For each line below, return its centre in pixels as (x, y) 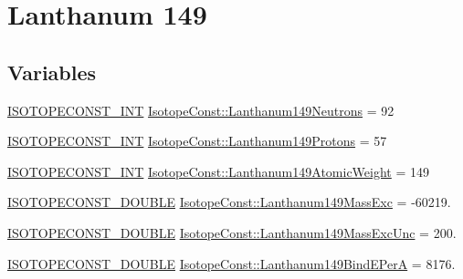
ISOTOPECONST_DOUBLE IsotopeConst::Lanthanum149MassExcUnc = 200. (232, 232)
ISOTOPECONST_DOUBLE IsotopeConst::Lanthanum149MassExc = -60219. (229, 202)
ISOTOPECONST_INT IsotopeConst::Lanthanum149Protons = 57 (197, 141)
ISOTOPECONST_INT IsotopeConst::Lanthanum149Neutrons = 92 (201, 110)
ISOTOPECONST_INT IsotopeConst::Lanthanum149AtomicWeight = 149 (219, 171)
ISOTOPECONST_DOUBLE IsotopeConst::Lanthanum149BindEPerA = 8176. (231, 263)
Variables (52, 72)
